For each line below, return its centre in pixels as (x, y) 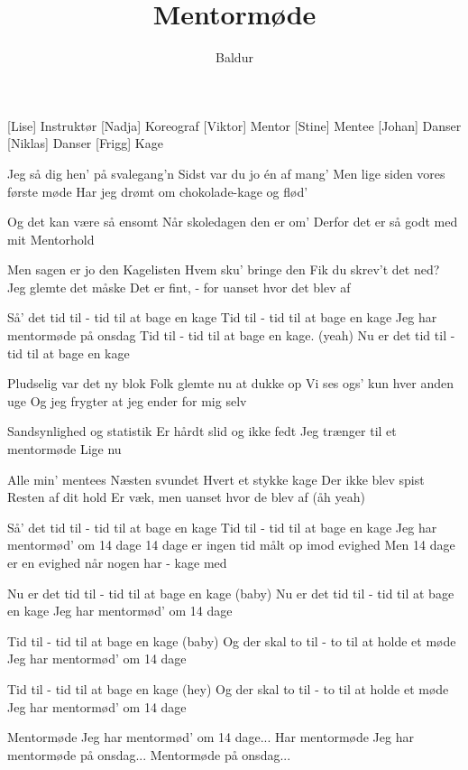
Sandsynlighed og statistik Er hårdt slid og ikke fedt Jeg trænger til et (202, 431)
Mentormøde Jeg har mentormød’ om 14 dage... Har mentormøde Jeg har (211, 737)
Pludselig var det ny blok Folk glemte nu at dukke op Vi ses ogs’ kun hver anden (231, 383)
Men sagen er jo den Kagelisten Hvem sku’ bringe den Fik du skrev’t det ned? (224, 269)
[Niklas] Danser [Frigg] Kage (85, 143)
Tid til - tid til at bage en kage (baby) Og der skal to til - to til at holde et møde (232, 640)
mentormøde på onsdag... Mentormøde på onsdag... (149, 754)
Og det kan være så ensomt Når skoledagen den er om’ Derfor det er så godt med (233, 222)
